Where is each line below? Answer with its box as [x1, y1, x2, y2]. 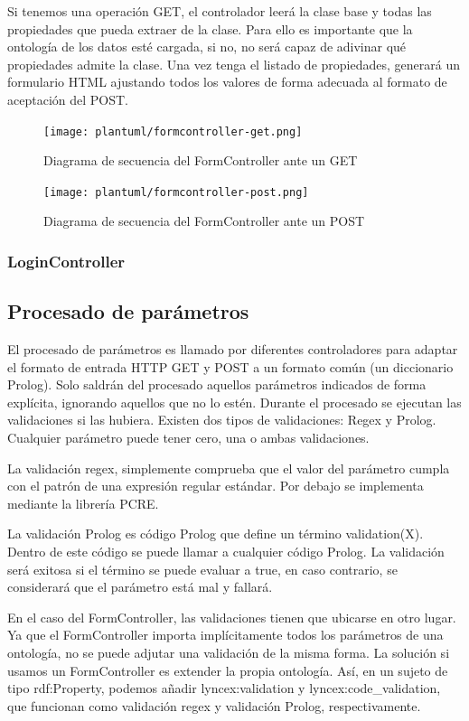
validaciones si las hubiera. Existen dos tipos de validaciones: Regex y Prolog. [7, 410, 436, 429]
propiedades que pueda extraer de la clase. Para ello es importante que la [7, 19, 413, 38]
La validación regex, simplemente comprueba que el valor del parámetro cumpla [7, 458, 450, 477]
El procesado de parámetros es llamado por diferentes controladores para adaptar [7, 340, 458, 359]
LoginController [7, 249, 126, 272]
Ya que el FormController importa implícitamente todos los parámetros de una [7, 625, 444, 644]
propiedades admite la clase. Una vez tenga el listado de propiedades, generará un [7, 54, 460, 73]
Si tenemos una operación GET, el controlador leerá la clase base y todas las [7, 2, 432, 20]
